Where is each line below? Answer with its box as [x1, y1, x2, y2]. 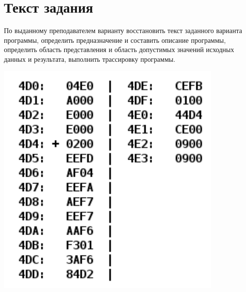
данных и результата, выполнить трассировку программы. [4, 54, 175, 64]
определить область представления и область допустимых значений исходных [4, 44, 234, 55]
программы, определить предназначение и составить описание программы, [4, 35, 226, 45]
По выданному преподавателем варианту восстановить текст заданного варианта [4, 25, 243, 36]
